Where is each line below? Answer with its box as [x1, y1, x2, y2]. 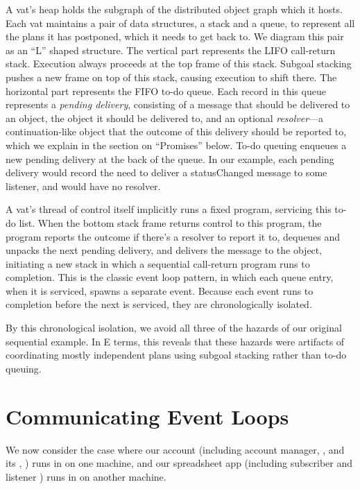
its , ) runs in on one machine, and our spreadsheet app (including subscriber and [6, 456, 353, 470]
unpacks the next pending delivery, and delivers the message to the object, [6, 243, 323, 257]
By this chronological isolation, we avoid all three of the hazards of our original [6, 320, 342, 335]
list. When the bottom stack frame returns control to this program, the [19, 215, 322, 230]
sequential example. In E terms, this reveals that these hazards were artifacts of [6, 334, 345, 348]
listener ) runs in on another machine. [6, 469, 166, 483]
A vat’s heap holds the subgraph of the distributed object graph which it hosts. [6, 2, 343, 16]
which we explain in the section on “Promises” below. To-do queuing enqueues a [6, 137, 347, 152]
